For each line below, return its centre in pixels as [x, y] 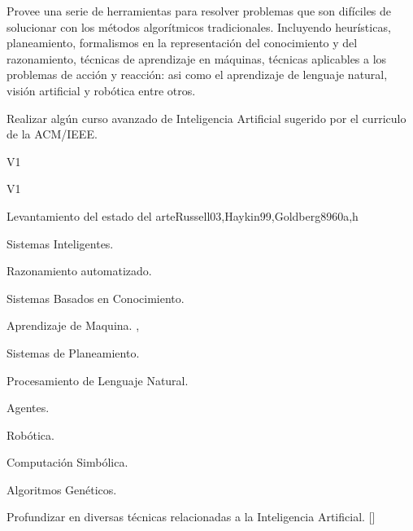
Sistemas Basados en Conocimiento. [96, 298]
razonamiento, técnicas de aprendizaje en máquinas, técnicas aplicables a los [197, 58]
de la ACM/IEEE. [52, 134]
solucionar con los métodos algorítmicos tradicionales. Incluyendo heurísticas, [199, 26]
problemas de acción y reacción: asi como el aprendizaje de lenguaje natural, [197, 75]
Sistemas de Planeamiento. [73, 352]
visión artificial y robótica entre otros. [101, 90]
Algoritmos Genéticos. [62, 489]
